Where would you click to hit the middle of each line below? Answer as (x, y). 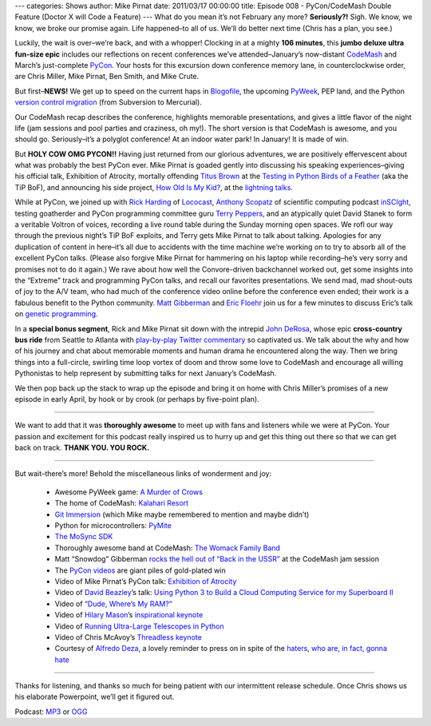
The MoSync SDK (84, 537)
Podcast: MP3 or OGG (51, 712)
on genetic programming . (57, 314)
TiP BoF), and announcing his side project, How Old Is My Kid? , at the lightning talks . (154, 187)
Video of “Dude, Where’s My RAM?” (114, 604)
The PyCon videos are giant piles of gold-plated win (140, 570)
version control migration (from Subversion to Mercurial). (109, 102)
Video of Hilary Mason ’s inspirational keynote (129, 615)
